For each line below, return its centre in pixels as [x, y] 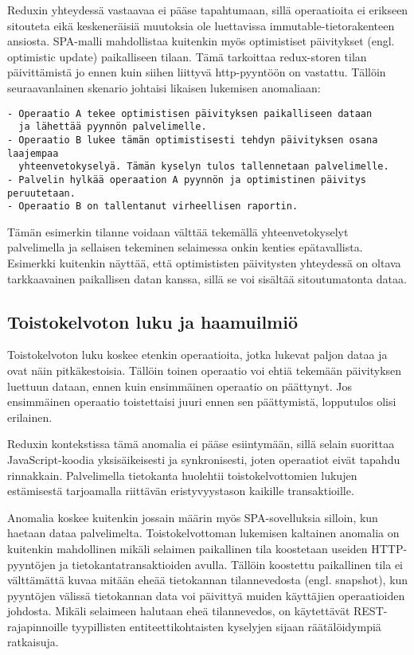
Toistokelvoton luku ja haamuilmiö [152, 321]
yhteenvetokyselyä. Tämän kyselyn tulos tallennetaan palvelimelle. [204, 167]
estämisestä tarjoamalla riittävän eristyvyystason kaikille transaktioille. [181, 491]
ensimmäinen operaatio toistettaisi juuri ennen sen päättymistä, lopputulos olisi [202, 402]
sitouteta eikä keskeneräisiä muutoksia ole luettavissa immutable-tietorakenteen [201, 25]
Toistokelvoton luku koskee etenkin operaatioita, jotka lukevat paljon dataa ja [197, 355]
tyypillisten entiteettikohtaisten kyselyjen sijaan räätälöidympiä [226, 626]
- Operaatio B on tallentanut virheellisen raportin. [153, 207]
